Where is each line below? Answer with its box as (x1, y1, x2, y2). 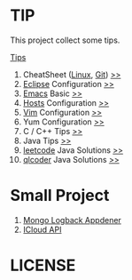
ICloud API (22, 224, 62, 235)
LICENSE (10, 255, 76, 276)
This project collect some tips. (10, 35, 120, 45)
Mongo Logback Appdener (22, 214, 122, 225)
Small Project (10, 186, 110, 205)
